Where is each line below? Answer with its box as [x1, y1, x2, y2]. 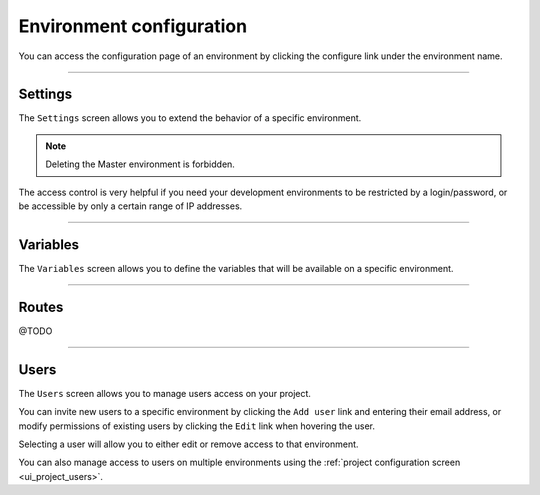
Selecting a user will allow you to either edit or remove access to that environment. [18, 438, 359, 450]
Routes [18, 298, 64, 315]
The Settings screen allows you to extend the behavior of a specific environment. [18, 112, 362, 124]
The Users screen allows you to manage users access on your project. [18, 387, 312, 399]
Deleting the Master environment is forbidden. [45, 158, 235, 170]
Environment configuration [18, 15, 248, 37]
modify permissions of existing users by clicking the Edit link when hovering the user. [18, 420, 375, 432]
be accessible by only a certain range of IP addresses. [18, 200, 243, 212]
